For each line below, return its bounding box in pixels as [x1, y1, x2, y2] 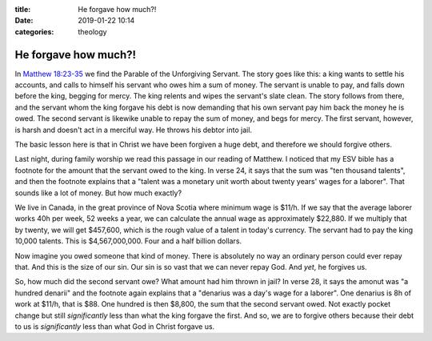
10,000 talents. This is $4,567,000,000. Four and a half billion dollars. [14, 236, 242, 246]
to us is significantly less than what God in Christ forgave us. [14, 321, 215, 331]
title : [14, 5, 31, 14]
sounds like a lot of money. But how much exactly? [14, 188, 182, 198]
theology [78, 26, 107, 36]
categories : [14, 26, 54, 36]
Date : [14, 16, 34, 26]
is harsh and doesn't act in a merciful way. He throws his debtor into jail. [14, 125, 252, 134]
